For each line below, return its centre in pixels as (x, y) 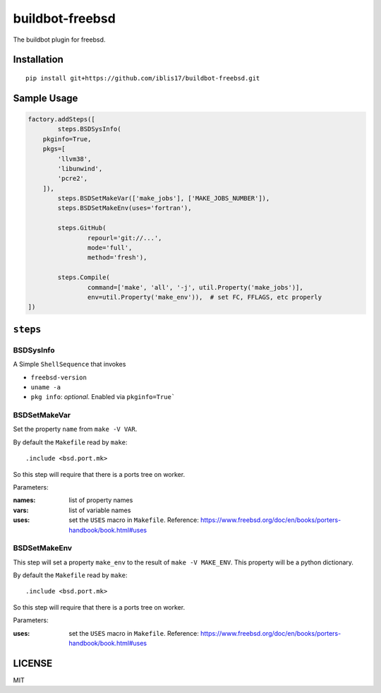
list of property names (101, 500)
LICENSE (33, 663)
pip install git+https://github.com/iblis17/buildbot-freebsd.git (143, 78)
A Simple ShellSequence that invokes (69, 365)
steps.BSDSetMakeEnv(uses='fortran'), (125, 208)
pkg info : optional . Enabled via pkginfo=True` (103, 397)
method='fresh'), (117, 257)
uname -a (46, 387)
